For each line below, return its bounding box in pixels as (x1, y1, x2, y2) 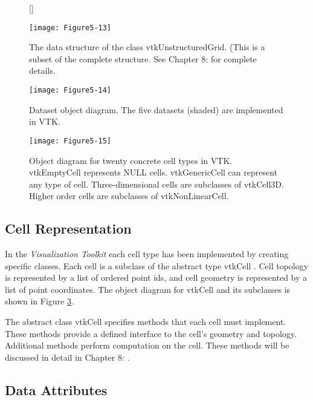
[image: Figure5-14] (29, 86, 112, 95)
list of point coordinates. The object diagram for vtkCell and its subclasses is (5, 283, 291, 295)
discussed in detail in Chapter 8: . (5, 350, 130, 363)
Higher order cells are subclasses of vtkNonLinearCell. (29, 189, 229, 202)
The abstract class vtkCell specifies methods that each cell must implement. (5, 315, 286, 328)
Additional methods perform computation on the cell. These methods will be (5, 339, 289, 352)
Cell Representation (5, 219, 132, 238)
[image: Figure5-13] (29, 23, 112, 32)
